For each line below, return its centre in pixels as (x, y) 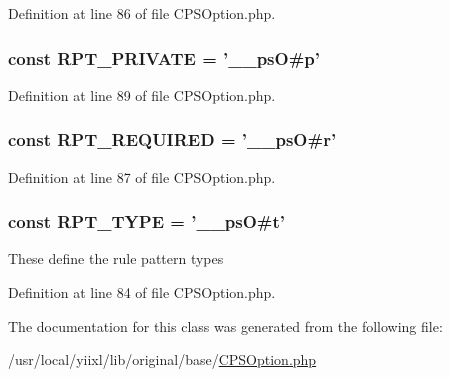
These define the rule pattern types (116, 258)
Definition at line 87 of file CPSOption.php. (142, 176)
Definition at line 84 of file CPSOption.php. (142, 292)
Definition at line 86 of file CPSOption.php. (142, 13)
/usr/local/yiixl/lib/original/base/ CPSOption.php (162, 359)
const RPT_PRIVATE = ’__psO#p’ (164, 57)
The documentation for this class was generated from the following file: (225, 325)
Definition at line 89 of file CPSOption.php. (142, 94)
